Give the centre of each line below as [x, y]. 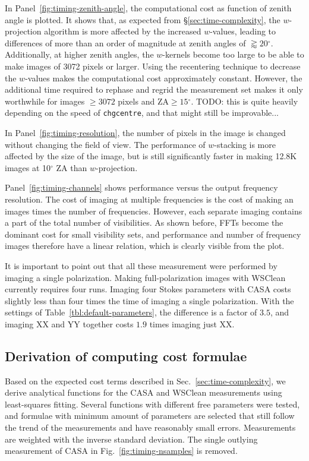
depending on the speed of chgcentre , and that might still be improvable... [142, 113]
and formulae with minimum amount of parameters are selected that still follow [150, 416]
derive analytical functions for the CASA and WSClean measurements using [144, 392]
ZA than [72, 167]
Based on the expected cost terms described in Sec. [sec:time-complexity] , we [145, 381]
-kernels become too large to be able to [233, 54]
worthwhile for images [45, 101]
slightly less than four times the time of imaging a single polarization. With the [149, 300]
